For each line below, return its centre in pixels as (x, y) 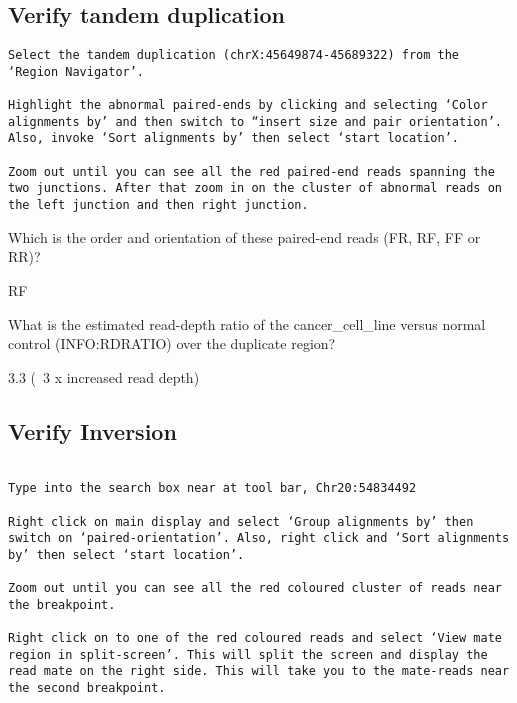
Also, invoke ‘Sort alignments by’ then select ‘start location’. (234, 138)
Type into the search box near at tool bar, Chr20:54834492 (212, 488)
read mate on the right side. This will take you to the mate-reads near (259, 671)
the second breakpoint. (87, 688)
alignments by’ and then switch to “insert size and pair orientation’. (255, 121)
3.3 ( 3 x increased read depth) (104, 376)
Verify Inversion (92, 430)
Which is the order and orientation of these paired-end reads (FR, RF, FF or (244, 236)
